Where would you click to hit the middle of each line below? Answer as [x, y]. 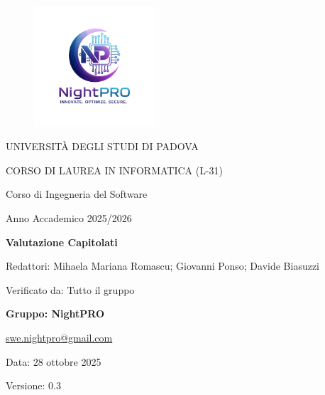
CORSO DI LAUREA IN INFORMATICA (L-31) [115, 170]
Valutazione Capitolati [62, 242]
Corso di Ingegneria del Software [77, 194]
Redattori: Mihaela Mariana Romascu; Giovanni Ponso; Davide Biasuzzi [163, 266]
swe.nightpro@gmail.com [59, 337]
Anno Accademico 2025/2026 [69, 217]
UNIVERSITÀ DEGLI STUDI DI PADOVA [102, 146]
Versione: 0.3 [33, 385]
